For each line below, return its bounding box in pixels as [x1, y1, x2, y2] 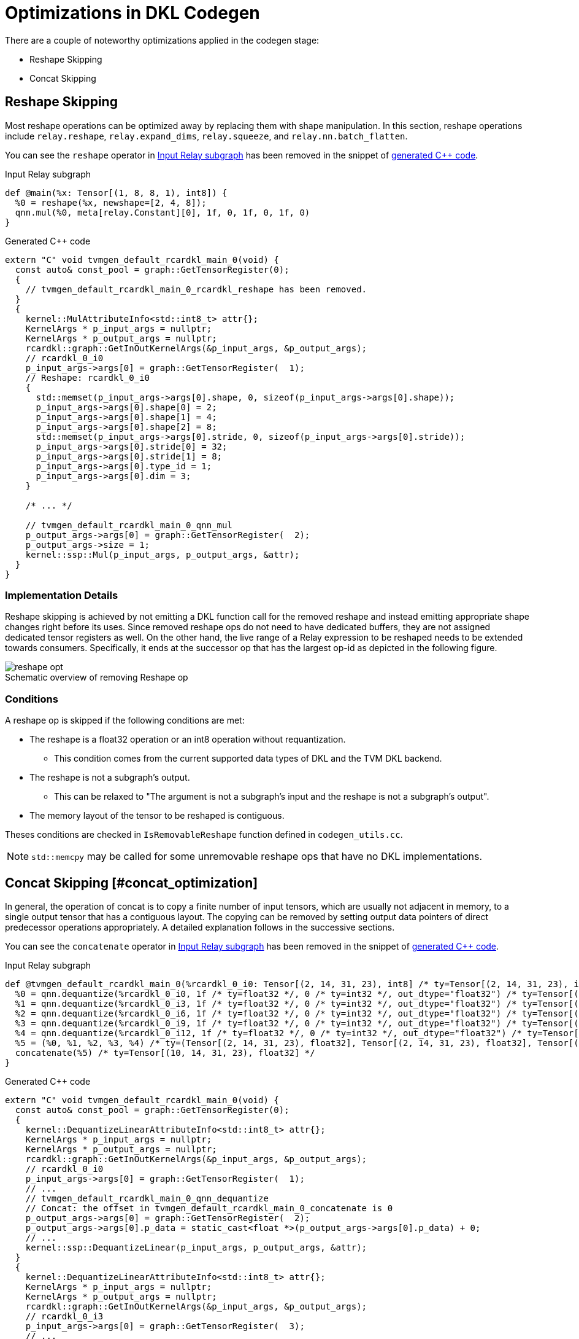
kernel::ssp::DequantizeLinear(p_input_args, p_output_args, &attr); [25, 1242, 367, 1252]
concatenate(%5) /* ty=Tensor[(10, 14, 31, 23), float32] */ [15, 1047, 315, 1058]
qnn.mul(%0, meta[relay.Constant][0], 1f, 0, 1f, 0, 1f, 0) [15, 207, 310, 217]
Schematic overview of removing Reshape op [5, 672, 188, 683]
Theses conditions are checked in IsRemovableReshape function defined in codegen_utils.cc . [5, 829, 403, 840]
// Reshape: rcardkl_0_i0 [25, 372, 150, 383]
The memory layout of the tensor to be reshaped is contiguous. [29, 810, 285, 821]
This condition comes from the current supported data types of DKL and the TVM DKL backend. [54, 753, 442, 764]
